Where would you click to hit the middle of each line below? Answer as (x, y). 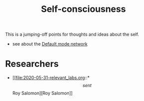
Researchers (32, 64)
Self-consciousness (83, 9)
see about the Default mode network (50, 44)
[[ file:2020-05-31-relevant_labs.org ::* (51, 78)
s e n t (87, 86)
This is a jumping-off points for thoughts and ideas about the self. (72, 34)
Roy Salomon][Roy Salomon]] (42, 93)
